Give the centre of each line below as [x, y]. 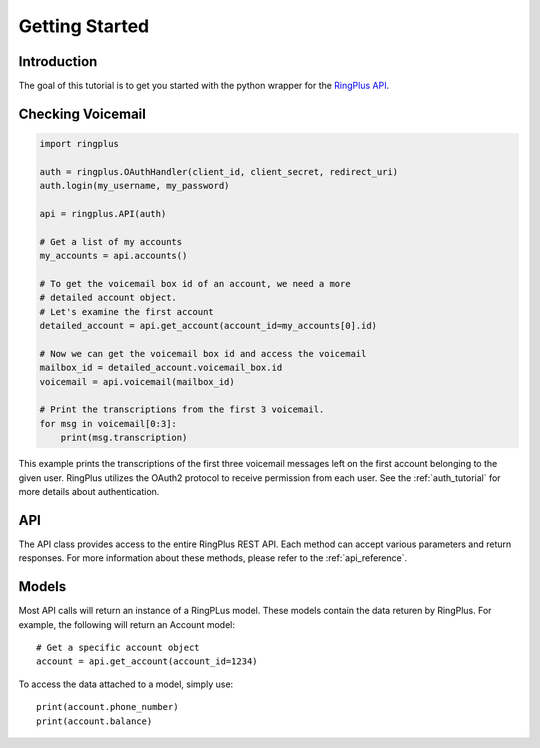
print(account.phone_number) [107, 707]
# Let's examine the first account [126, 311]
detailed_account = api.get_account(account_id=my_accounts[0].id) [208, 326]
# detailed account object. [108, 298]
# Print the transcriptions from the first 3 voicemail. [182, 409]
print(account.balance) [94, 721]
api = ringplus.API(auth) [103, 214]
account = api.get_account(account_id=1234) [147, 661]
